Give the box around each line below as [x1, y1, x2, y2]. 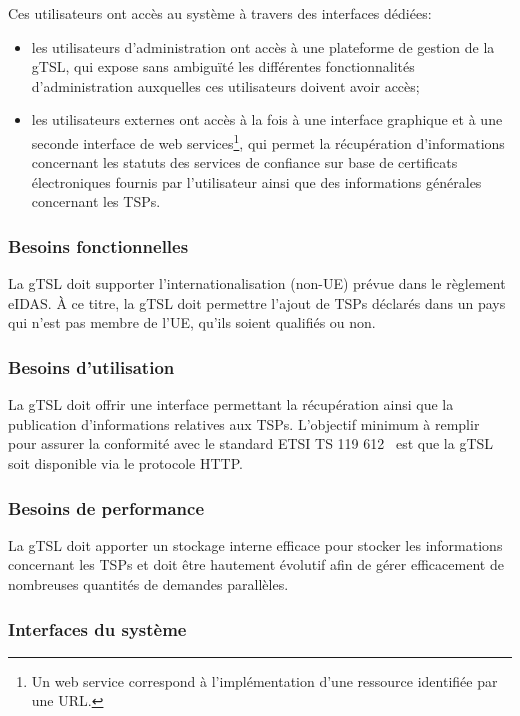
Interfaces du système [8, 616, 187, 641]
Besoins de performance [8, 495, 205, 520]
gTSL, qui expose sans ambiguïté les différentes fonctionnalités [31, 56, 415, 77]
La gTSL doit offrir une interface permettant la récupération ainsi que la [8, 394, 454, 415]
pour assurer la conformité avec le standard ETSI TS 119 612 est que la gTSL [8, 433, 494, 454]
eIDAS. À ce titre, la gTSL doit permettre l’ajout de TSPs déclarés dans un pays [8, 292, 506, 313]
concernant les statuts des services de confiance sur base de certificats [31, 152, 458, 173]
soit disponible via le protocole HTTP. [8, 453, 243, 473]
